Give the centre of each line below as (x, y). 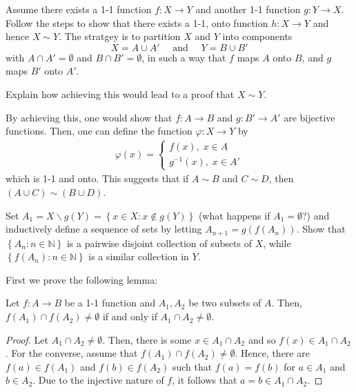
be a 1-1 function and (110, 303)
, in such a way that (184, 57)
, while (277, 243)
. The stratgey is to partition (120, 36)
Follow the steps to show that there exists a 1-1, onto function (137, 22)
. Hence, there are (272, 353)
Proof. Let (27, 339)
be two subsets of (225, 303)
